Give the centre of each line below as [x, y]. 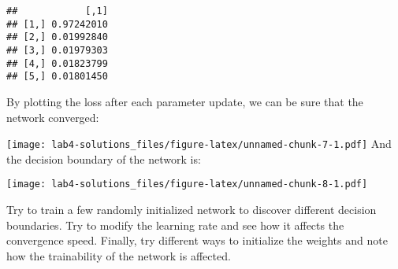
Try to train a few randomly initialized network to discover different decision [192, 210]
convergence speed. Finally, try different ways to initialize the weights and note [197, 240]
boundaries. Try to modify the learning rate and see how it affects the [175, 225]
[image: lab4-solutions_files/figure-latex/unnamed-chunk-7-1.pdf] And [199, 144]
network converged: [53, 117]
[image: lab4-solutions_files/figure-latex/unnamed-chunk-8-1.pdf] [187, 184]
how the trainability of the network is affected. [119, 255]
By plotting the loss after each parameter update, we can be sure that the [185, 101]
